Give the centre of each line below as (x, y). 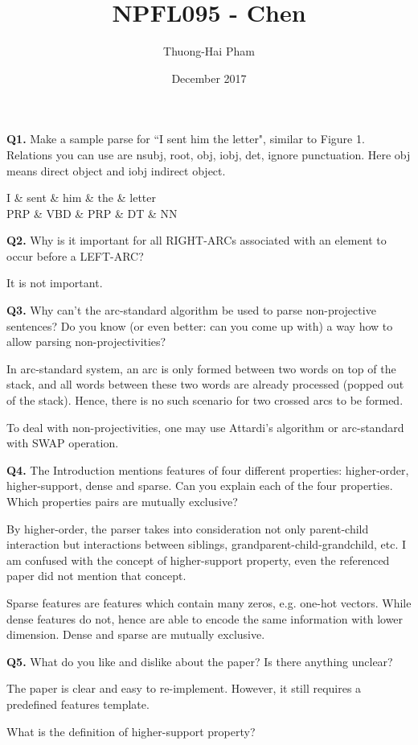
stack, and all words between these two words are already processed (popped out (205, 384)
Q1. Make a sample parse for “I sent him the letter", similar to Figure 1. (186, 139)
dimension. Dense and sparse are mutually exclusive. (136, 634)
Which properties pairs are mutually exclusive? (122, 501)
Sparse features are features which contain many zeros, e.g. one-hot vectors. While (209, 602)
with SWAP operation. (63, 443)
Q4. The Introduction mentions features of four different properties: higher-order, (208, 469)
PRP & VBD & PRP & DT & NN (92, 213)
